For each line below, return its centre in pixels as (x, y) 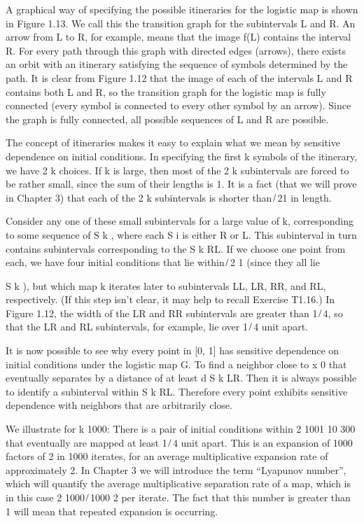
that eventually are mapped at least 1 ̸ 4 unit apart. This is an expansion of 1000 (179, 442)
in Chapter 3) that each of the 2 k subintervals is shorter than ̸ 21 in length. (169, 197)
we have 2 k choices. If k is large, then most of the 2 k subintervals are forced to (177, 170)
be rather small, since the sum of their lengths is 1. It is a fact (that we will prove (181, 184)
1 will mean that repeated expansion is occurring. (112, 511)
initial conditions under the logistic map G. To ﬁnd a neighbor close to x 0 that (176, 364)
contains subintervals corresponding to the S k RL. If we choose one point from (176, 248)
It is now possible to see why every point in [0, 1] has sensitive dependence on (173, 350)
